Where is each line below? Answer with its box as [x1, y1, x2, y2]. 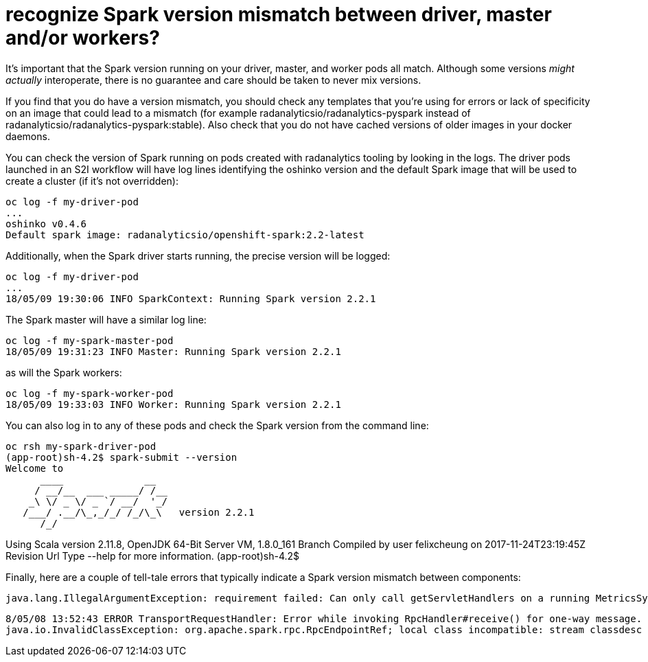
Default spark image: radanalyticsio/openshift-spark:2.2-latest [5, 229, 364, 240]
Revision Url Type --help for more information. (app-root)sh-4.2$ [5, 549, 300, 562]
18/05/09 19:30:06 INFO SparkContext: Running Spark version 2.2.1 [5, 293, 376, 304]
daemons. [5, 130, 50, 142]
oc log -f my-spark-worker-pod [5, 387, 174, 399]
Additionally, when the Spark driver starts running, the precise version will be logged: [5, 249, 391, 262]
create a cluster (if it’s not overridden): [5, 174, 178, 187]
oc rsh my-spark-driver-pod [5, 440, 157, 452]
